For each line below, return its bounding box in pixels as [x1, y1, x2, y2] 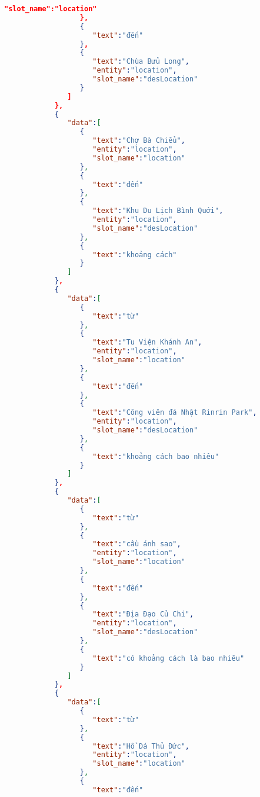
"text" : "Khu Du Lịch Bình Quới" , [92, 206, 224, 215]
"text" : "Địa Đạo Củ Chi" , [92, 610, 194, 619]
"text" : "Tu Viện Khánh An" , [92, 338, 202, 347]
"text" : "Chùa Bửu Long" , [92, 57, 190, 66]
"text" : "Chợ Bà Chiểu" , [92, 136, 185, 145]
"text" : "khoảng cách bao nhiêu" [92, 452, 219, 461]
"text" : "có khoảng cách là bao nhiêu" [92, 654, 245, 662]
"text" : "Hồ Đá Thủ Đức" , [92, 742, 190, 750]
